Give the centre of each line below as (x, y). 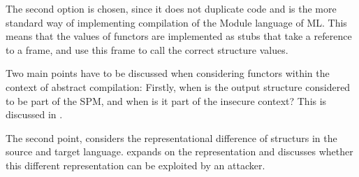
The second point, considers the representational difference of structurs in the (171, 137)
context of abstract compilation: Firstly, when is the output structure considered (178, 86)
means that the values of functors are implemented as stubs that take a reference (179, 36)
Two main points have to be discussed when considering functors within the (168, 73)
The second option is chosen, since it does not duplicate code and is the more (171, 8)
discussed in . (34, 114)
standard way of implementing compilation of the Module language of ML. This (176, 22)
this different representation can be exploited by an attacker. (135, 165)
